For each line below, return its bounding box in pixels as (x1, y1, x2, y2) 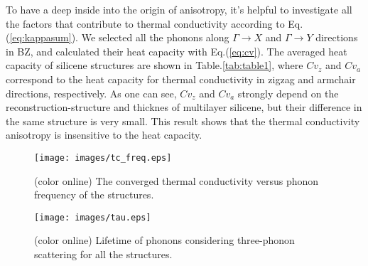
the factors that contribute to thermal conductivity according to (6, 16, 285, 31)
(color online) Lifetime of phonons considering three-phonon (34, 233, 295, 248)
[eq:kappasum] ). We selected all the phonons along (9, 30, 229, 45)
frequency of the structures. (34, 187, 154, 202)
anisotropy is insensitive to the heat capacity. (6, 127, 202, 142)
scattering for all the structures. (34, 247, 173, 262)
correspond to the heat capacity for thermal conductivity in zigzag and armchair (6, 71, 356, 86)
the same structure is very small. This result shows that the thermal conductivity (6, 113, 360, 128)
